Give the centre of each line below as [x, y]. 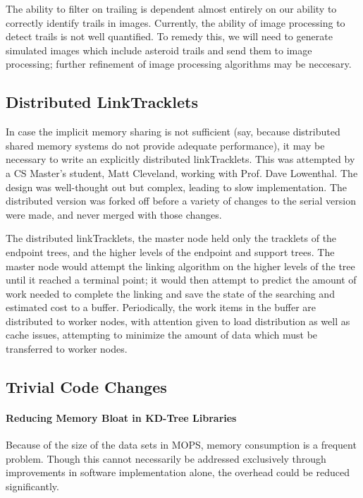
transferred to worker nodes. [67, 349]
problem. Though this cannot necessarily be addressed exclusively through [166, 458]
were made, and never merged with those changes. [114, 214]
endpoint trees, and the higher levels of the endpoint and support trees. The [170, 251]
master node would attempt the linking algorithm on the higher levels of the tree [180, 266]
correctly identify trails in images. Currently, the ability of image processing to [176, 22]
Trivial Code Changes [86, 387]
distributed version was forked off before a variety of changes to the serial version [181, 201]
